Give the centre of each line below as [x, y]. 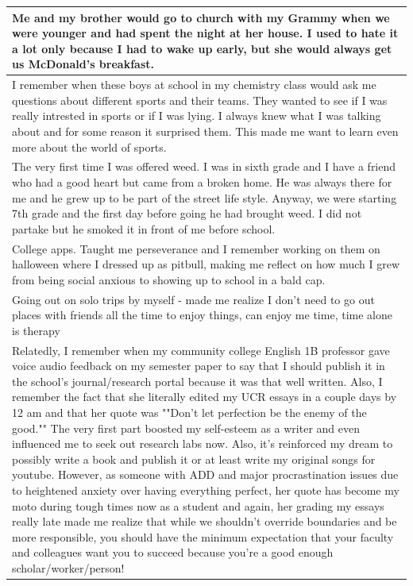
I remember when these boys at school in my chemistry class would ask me [194, 85]
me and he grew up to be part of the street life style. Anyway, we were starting [205, 197]
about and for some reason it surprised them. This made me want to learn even [205, 131]
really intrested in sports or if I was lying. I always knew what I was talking [197, 116]
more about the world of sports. [89, 146]
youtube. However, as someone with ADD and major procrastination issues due [205, 474]
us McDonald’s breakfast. [83, 64]
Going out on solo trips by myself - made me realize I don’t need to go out [193, 299]
